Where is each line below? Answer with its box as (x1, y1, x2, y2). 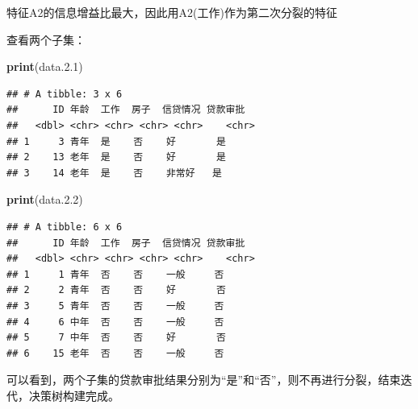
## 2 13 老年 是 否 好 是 (6, 151, 226, 163)
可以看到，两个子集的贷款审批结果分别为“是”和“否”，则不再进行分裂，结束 (6, 371, 401, 388)
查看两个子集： (6, 31, 86, 48)
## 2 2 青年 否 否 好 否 (6, 284, 226, 296)
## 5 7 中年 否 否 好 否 (6, 332, 226, 344)
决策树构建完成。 (28, 386, 119, 403)
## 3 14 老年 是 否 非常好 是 (6, 167, 222, 179)
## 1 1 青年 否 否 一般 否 (6, 268, 224, 280)
